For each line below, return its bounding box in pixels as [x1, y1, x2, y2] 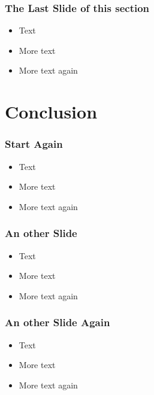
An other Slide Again [5, 315, 110, 330]
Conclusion [5, 99, 98, 124]
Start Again [5, 136, 63, 151]
